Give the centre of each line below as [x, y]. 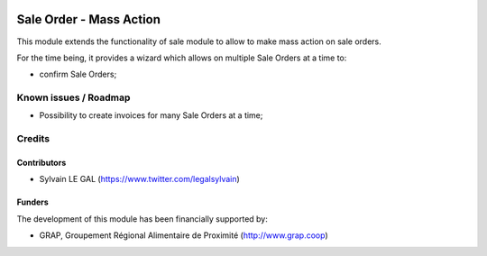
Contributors [41, 163]
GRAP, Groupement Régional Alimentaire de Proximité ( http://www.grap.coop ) [184, 235]
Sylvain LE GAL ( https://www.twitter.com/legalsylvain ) [140, 179]
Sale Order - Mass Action [89, 19]
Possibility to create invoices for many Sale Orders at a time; [151, 115]
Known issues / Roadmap [74, 97]
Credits [33, 139]
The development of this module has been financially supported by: [142, 219]
